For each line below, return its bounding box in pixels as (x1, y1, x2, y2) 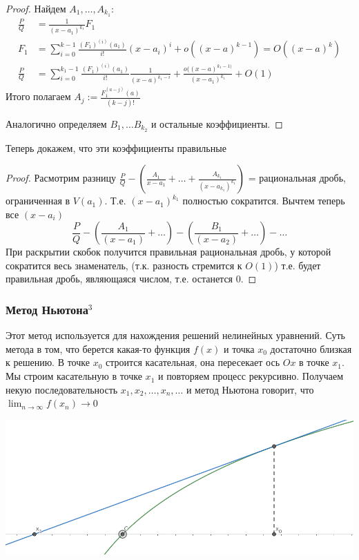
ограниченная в (6, 193, 70, 208)
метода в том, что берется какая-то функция (6, 341, 191, 356)
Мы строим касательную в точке (6, 369, 142, 383)
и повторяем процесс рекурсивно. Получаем (157, 369, 344, 383)
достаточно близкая (270, 341, 352, 356)
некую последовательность (6, 382, 118, 396)
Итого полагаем (6, 89, 71, 104)
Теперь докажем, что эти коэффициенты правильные (6, 140, 226, 155)
